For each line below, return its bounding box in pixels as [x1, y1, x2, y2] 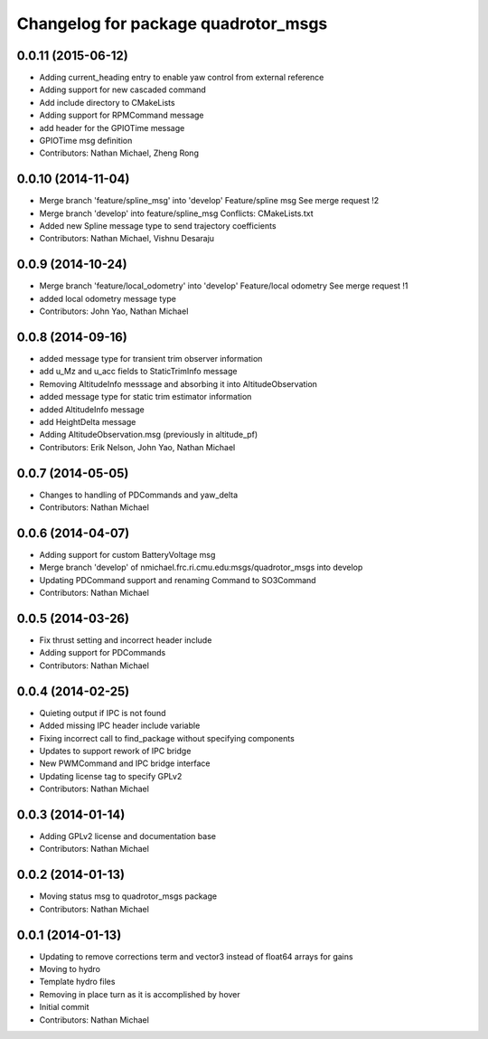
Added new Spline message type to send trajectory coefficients [39, 221, 277, 231]
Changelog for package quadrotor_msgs [16, 14, 328, 33]
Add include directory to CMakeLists [39, 97, 175, 108]
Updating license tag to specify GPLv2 [39, 770, 183, 781]
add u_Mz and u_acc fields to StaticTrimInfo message [39, 366, 238, 377]
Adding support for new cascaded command [39, 84, 207, 95]
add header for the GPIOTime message [39, 122, 185, 133]
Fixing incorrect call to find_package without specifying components [39, 732, 296, 743]
